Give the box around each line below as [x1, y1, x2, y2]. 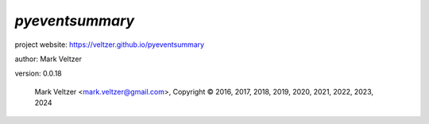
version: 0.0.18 [14, 68, 63, 79]
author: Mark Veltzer [14, 54, 83, 64]
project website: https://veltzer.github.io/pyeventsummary [14, 40, 205, 49]
